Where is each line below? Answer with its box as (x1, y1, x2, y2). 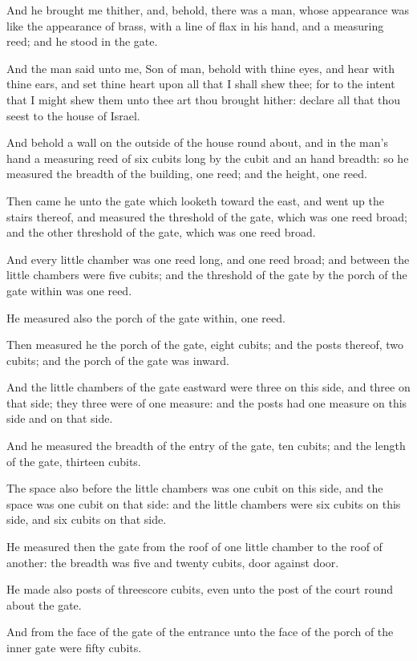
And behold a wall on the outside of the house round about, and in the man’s (6, 134, 388, 151)
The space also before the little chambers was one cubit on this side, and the (6, 480, 383, 497)
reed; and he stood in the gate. (6, 33, 158, 50)
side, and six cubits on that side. (6, 511, 167, 528)
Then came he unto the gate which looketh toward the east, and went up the (6, 192, 385, 209)
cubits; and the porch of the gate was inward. (6, 351, 229, 368)
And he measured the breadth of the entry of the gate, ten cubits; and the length (6, 437, 406, 454)
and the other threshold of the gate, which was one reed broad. (6, 224, 316, 241)
